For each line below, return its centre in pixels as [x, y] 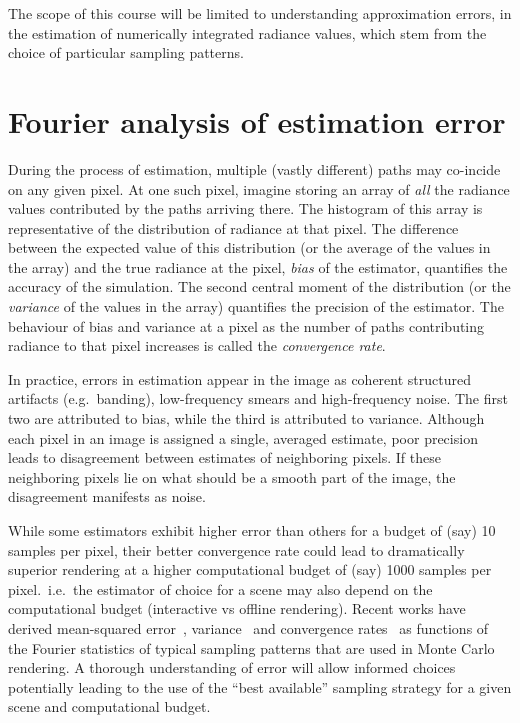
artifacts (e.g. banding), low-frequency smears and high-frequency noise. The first [258, 398]
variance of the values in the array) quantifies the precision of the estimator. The [256, 306]
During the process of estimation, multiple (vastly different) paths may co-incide [254, 168]
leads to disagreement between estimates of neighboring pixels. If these [224, 457]
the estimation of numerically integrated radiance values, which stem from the [247, 32]
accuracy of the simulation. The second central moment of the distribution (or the [259, 286]
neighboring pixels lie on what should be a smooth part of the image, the [232, 476]
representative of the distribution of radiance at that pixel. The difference [233, 227]
